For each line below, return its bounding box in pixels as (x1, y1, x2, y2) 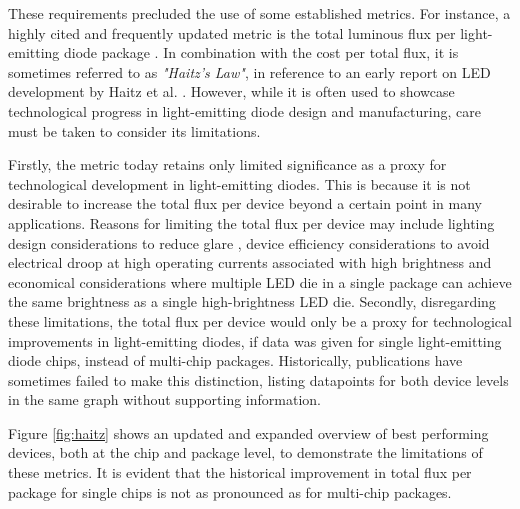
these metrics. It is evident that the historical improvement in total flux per (8, 462, 472, 483)
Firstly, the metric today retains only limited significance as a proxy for (8, 154, 447, 175)
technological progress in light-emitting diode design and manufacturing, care (8, 100, 481, 121)
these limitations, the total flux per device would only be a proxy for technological (8, 310, 512, 331)
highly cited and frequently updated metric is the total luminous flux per (8, 22, 456, 43)
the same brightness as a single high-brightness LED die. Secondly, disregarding (8, 291, 496, 312)
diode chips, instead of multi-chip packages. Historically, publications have (8, 350, 463, 371)
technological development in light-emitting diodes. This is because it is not (8, 173, 471, 194)
